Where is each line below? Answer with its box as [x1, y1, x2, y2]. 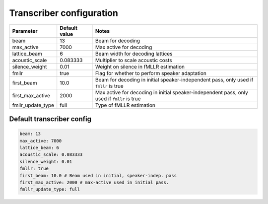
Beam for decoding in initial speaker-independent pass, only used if [95, 76, 254, 83]
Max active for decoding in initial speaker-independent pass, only [95, 89, 248, 96]
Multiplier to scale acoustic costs [95, 57, 172, 64]
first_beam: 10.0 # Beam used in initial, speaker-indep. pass [19, 173, 177, 178]
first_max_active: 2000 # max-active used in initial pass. [19, 179, 169, 185]
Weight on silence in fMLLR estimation [95, 63, 185, 70]
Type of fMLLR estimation [95, 102, 156, 109]
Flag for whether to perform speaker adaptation [95, 69, 207, 76]
